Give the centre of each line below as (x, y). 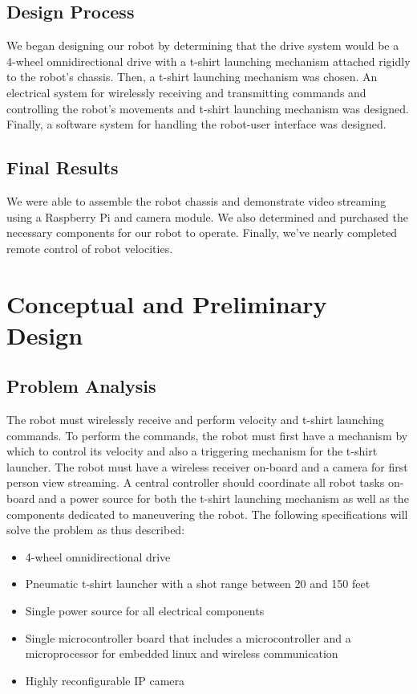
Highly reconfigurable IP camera (105, 680)
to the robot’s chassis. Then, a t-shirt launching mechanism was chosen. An (192, 77)
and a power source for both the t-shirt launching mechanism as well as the (224, 498)
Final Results (63, 167)
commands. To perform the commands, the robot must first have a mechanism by (207, 435)
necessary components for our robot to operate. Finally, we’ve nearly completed (202, 233)
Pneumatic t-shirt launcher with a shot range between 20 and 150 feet (198, 584)
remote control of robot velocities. (90, 248)
